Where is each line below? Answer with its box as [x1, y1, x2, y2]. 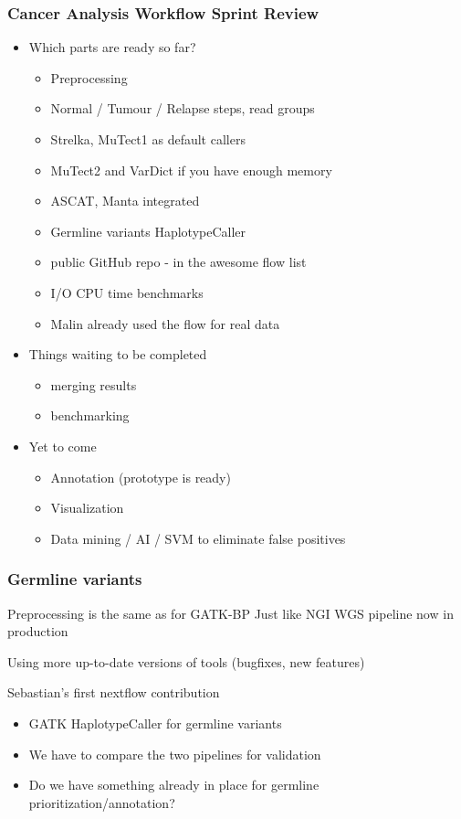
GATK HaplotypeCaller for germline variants [28, 713, 282, 732]
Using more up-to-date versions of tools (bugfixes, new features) [7, 652, 365, 671]
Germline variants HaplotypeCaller [50, 221, 246, 240]
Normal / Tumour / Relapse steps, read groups [50, 99, 315, 118]
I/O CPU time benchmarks [50, 282, 204, 302]
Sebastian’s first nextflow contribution [7, 683, 220, 702]
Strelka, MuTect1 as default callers [50, 130, 246, 148]
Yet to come [28, 436, 97, 455]
